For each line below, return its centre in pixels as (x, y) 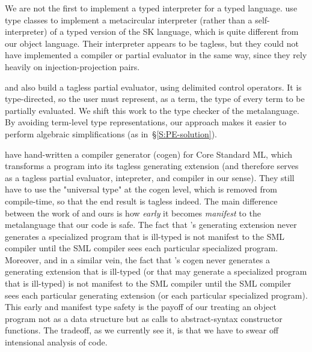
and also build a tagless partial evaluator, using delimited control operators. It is (153, 87)
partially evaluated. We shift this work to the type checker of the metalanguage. (152, 110)
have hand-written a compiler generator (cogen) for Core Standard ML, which (149, 154)
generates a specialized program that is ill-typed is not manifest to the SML (145, 236)
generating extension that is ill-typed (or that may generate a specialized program (156, 271)
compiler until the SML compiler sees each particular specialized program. (142, 248)
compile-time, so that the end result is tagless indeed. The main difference (141, 201)
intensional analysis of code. (56, 342)
